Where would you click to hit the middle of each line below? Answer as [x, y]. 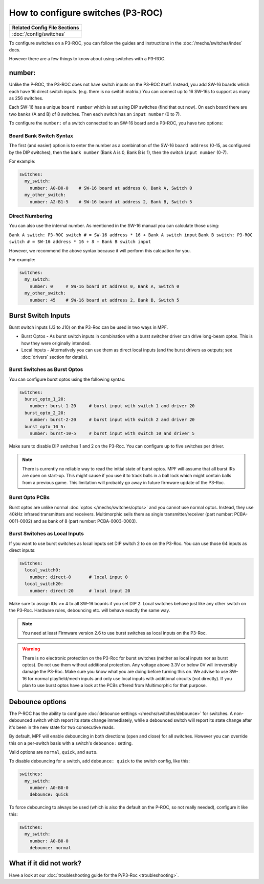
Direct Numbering [31, 216]
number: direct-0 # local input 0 [79, 577]
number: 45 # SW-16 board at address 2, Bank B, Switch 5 [104, 300]
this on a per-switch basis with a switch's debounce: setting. [71, 743]
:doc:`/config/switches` [39, 34]
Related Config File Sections [45, 27]
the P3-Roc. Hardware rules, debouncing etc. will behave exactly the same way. [90, 610]
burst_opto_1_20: [45, 399]
